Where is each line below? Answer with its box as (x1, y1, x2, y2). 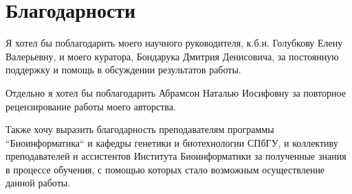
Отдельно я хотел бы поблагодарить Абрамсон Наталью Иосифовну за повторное (5, 85, 346, 99)
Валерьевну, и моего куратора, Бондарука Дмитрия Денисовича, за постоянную (5, 49, 339, 63)
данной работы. (5, 175, 71, 190)
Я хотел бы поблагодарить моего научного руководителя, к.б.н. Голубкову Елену (5, 36, 343, 50)
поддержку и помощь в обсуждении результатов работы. (5, 62, 241, 77)
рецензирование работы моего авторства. (5, 99, 176, 113)
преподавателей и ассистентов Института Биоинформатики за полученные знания (5, 149, 346, 163)
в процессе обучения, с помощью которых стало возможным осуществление (5, 162, 325, 176)
